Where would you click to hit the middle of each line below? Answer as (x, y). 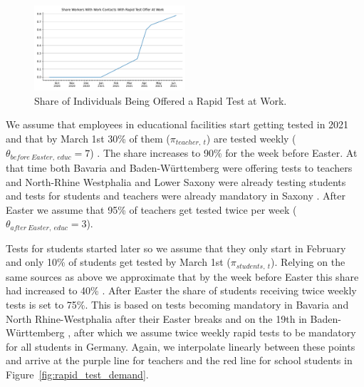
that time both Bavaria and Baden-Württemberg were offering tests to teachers (179, 167)
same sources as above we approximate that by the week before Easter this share (182, 276)
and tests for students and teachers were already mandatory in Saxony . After (176, 196)
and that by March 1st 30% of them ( (88, 139)
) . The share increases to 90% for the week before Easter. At (224, 153)
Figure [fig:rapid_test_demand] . (77, 374)
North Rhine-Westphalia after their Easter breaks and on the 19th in (156, 318)
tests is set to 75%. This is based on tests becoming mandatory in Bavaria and (177, 304)
